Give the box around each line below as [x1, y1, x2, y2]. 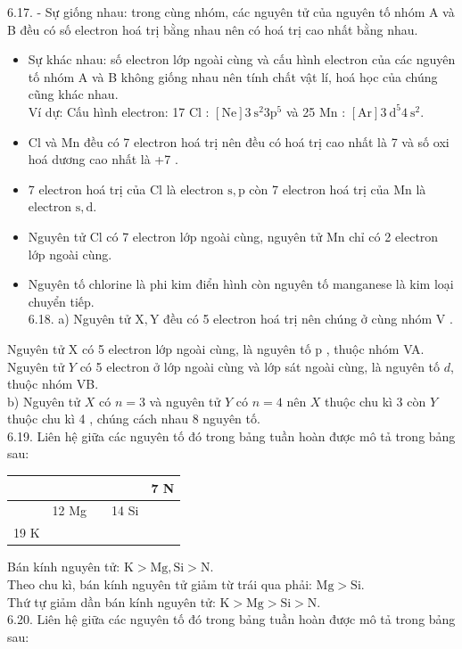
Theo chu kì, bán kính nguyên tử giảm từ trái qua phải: [7, 574, 312, 593]
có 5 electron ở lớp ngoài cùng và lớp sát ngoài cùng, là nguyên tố [79, 357, 441, 375]
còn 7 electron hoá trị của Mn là [249, 179, 426, 198]
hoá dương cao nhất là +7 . [28, 150, 178, 168]
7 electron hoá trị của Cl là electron [28, 179, 224, 198]
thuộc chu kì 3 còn [325, 391, 426, 410]
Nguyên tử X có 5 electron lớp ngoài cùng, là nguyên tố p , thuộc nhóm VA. [7, 339, 425, 357]
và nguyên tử [149, 391, 221, 410]
